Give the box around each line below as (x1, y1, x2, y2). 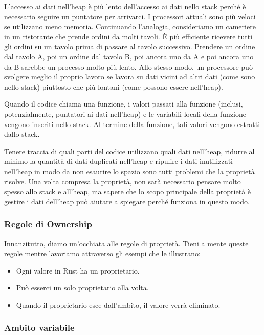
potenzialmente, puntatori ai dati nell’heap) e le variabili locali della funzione (4, 108, 247, 119)
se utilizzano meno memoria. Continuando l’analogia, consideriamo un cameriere (4, 21, 256, 32)
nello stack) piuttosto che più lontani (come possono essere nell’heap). (4, 81, 223, 92)
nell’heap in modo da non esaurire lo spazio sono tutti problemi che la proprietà (4, 165, 255, 176)
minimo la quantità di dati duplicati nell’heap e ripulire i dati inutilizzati (4, 156, 233, 166)
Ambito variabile (4, 321, 75, 334)
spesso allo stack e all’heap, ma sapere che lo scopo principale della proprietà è (4, 186, 251, 197)
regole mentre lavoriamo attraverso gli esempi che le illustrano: (4, 248, 201, 259)
